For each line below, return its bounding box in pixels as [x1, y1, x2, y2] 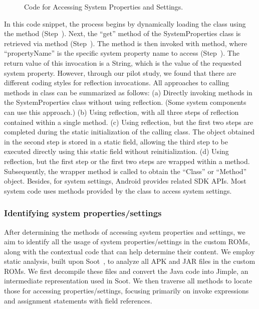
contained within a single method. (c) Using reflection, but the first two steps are [4, 116, 253, 127]
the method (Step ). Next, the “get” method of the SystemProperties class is [4, 28, 241, 39]
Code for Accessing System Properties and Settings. [24, 2, 183, 12]
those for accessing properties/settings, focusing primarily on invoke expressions [4, 285, 249, 296]
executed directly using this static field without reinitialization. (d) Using [4, 146, 229, 157]
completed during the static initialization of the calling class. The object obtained [4, 126, 255, 137]
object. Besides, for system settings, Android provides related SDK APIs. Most [4, 176, 246, 186]
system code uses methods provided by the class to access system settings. [4, 185, 232, 196]
